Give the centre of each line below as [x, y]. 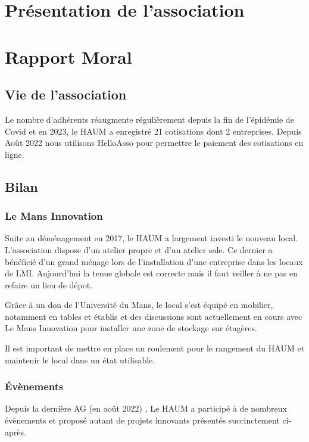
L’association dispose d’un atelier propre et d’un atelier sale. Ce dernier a [139, 249]
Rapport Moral [68, 56]
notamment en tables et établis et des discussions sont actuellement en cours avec [154, 316]
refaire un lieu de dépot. [49, 284]
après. [15, 432]
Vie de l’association [66, 94]
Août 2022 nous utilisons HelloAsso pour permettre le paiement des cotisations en [154, 143]
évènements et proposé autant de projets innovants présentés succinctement [142, 420]
